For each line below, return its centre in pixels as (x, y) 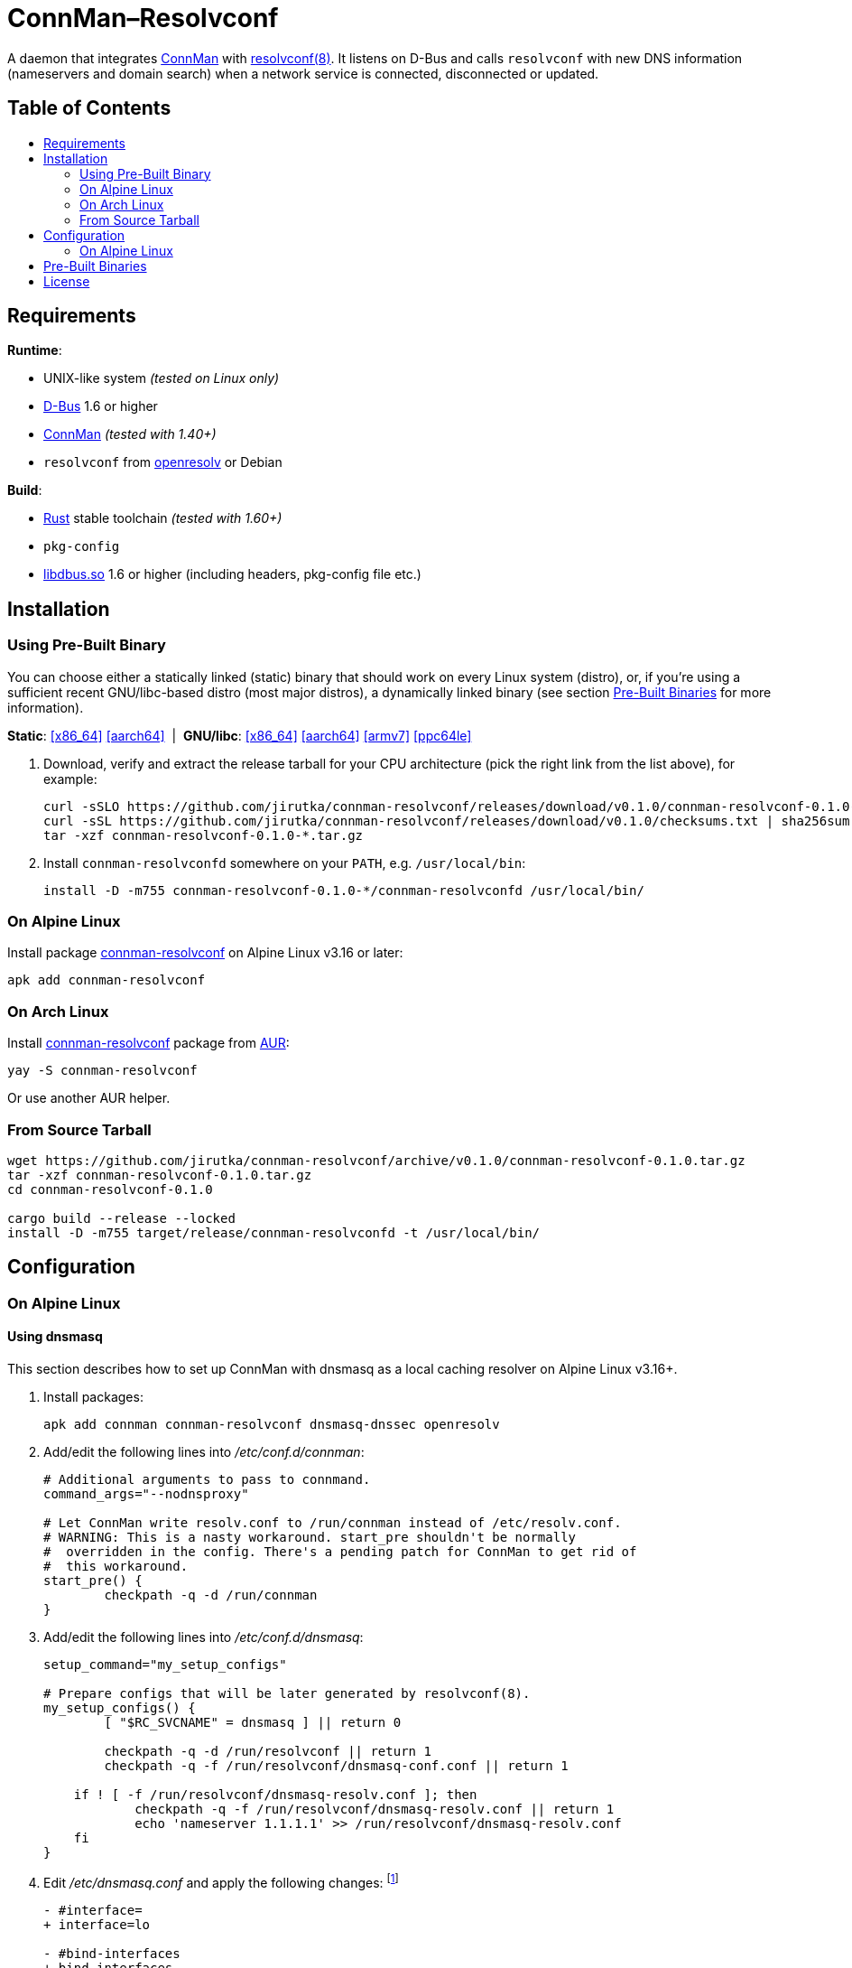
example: (70, 779)
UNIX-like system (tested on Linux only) (162, 378)
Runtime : (35, 350)
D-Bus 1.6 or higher (101, 406)
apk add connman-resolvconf (106, 980)
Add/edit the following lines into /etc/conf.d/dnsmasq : (204, 1637)
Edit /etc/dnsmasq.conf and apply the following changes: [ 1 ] (221, 1881)
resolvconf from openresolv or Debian (163, 462)
